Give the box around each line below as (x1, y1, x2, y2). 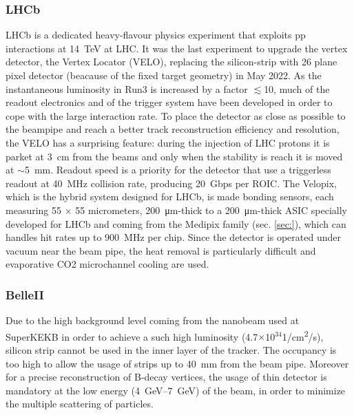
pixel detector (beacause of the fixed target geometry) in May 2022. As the (6, 68, 322, 82)
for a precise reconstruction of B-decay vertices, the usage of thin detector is (6, 370, 327, 384)
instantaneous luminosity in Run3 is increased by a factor (6, 81, 248, 96)
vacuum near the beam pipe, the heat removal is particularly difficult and (6, 243, 316, 257)
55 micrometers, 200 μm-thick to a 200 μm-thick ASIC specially (75, 202, 347, 217)
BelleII (6, 286, 44, 303)
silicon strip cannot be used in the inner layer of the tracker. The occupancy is (6, 342, 337, 357)
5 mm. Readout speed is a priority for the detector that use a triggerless (24, 162, 331, 177)
